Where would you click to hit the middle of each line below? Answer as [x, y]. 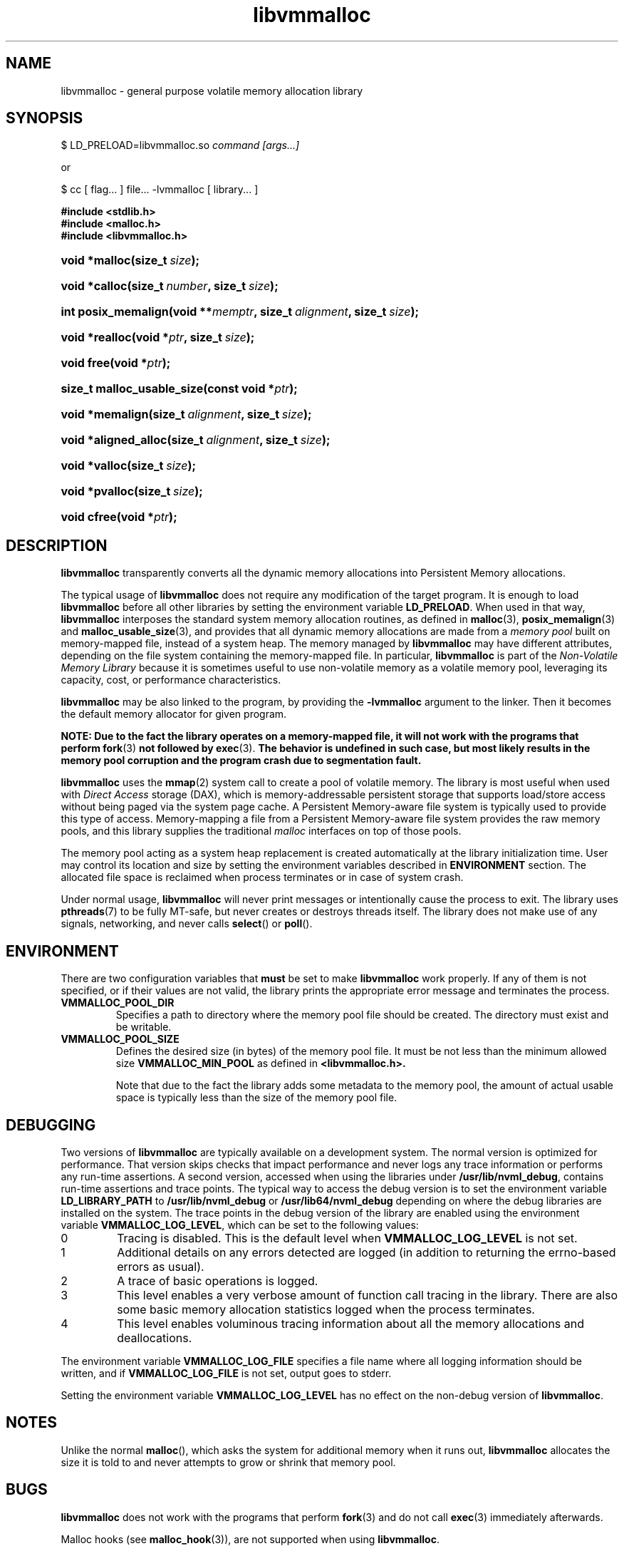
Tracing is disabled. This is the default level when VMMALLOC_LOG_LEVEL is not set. [347, 1238]
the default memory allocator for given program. [174, 714]
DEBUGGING [51, 1125]
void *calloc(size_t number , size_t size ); [170, 286]
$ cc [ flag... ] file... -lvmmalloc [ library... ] [160, 190]
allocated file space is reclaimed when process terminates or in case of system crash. [262, 877]
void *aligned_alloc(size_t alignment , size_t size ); [196, 440]
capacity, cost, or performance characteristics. [171, 680]
